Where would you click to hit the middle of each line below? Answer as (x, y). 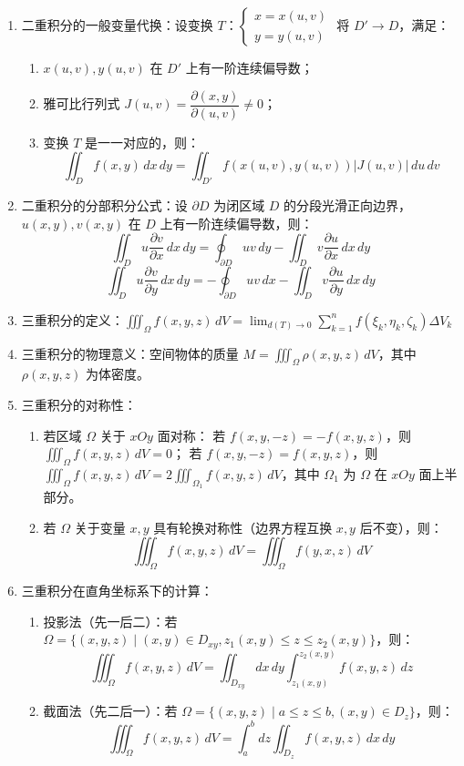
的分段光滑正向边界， (348, 205)
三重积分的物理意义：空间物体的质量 (130, 353)
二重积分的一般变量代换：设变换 (117, 25)
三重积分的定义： (72, 319)
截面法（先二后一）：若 (110, 711)
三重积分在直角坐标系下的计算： (117, 591)
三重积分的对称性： (79, 404)
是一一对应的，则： (143, 142)
